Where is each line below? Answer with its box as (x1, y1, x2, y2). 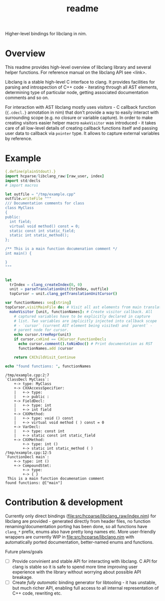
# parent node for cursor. (14, 328, 69, 333)
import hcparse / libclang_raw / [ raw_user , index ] (5, 173, 105, 179)
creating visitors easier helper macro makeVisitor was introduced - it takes (5, 120, 156, 126)
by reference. (5, 136, 32, 142)
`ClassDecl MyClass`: (5, 377, 50, 382)
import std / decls (5, 178, 41, 183)
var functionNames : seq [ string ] (5, 300, 71, 305)
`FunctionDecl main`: (5, 454, 50, 459)
